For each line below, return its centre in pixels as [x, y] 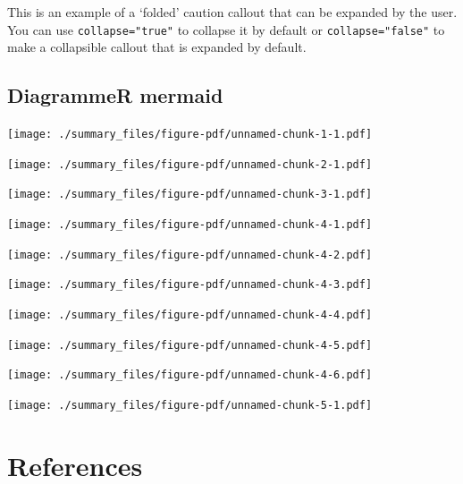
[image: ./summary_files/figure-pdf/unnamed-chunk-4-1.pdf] [190, 225]
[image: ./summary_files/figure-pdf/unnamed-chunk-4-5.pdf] [190, 345]
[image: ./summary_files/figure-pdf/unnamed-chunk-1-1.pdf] [190, 135]
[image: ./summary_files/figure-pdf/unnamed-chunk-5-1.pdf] [190, 405]
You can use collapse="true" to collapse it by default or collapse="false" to [226, 29]
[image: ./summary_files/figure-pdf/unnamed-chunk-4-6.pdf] [190, 375]
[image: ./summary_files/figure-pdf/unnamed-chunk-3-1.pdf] [190, 195]
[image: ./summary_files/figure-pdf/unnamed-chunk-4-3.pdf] [190, 285]
